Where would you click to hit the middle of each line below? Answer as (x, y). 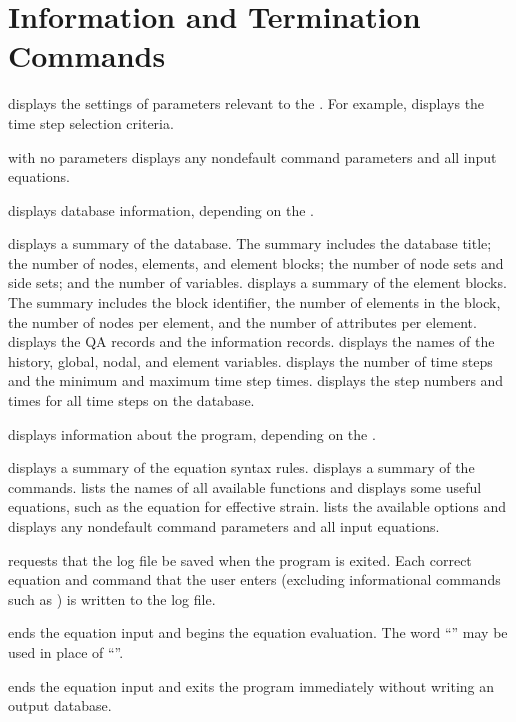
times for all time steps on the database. (131, 400)
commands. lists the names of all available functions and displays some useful (245, 486)
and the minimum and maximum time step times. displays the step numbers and (256, 380)
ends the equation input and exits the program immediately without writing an (251, 685)
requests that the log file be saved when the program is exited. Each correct (240, 559)
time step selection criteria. (91, 122)
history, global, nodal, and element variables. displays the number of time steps (250, 360)
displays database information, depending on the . (161, 209)
